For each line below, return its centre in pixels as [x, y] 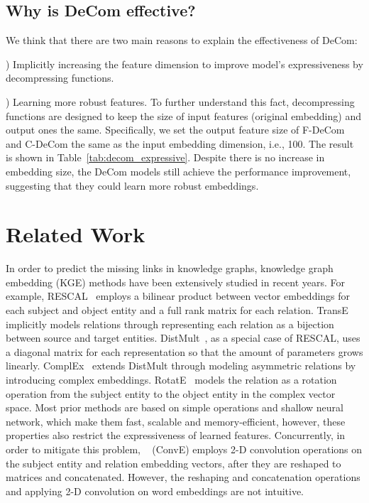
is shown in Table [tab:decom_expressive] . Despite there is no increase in [165, 157]
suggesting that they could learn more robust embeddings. [132, 185]
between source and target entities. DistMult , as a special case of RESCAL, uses [183, 338]
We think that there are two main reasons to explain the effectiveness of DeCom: [182, 40]
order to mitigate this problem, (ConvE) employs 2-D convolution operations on [184, 449]
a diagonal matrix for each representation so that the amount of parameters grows [184, 351]
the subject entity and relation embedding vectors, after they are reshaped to [174, 463]
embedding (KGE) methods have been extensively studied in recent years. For [176, 282]
